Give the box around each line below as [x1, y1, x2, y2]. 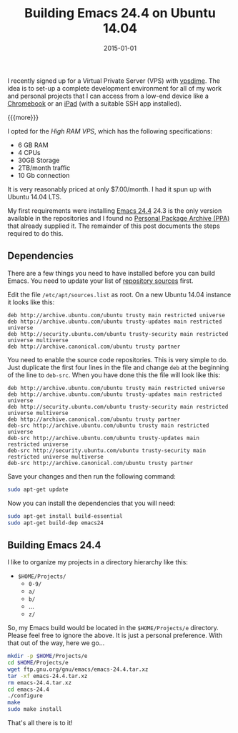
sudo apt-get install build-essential [7, 512, 123, 519]
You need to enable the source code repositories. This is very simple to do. [7, 355, 229, 364]
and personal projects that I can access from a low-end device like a [7, 91, 209, 100]
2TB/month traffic [17, 163, 71, 172]
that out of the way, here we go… [7, 639, 105, 647]
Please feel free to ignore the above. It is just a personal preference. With [7, 631, 223, 640]
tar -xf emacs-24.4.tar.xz [7, 672, 88, 679]
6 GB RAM [17, 141, 49, 149]
